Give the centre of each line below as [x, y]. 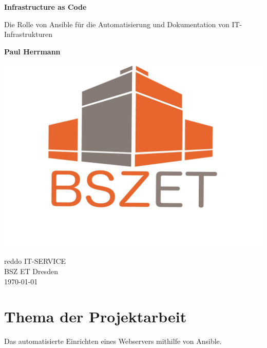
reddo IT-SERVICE [35, 261]
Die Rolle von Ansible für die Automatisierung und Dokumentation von [117, 24]
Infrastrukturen [28, 34]
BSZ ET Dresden [31, 271]
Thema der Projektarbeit [96, 316]
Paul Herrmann [32, 51]
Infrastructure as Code [45, 7]
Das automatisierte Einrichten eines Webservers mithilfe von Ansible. [113, 341]
